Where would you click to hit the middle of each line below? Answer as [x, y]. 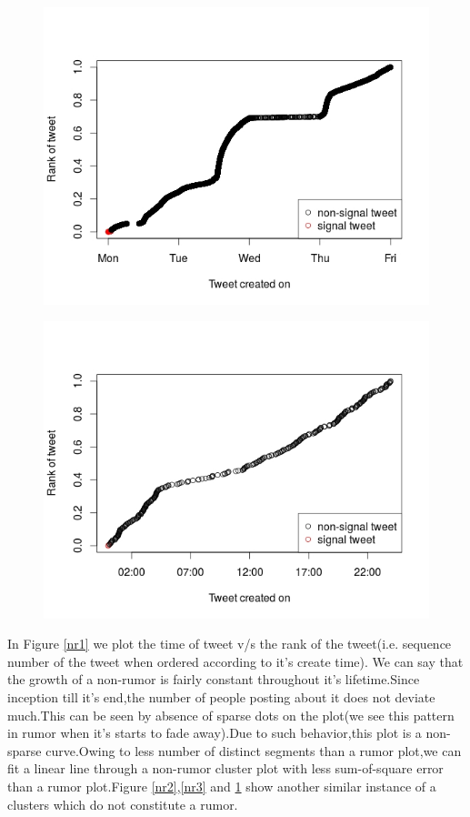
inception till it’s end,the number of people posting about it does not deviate [221, 697]
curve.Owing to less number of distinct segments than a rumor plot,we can [254, 750]
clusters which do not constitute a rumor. [123, 804]
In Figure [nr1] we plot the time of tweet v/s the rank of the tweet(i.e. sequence [230, 644]
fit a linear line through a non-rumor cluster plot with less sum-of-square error [225, 768]
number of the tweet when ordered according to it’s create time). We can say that [235, 661]
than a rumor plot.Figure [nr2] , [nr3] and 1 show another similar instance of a [222, 787]
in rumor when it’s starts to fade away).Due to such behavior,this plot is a [215, 733]
